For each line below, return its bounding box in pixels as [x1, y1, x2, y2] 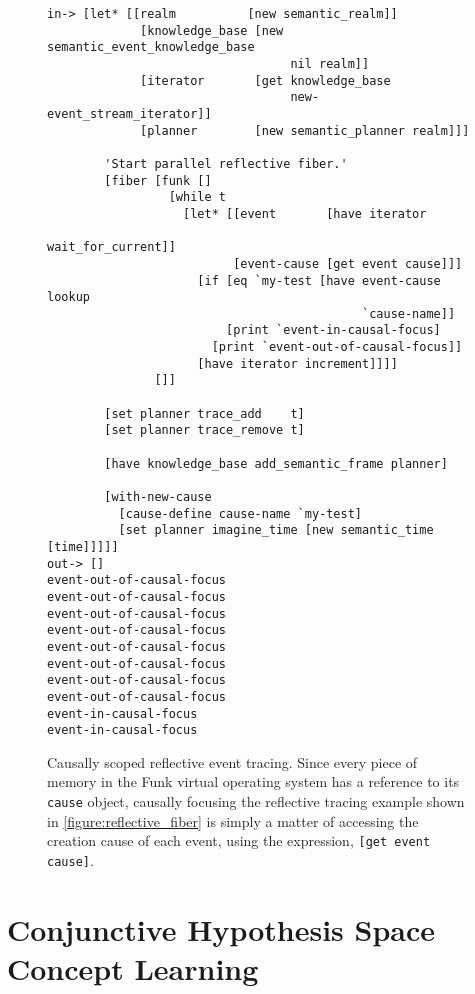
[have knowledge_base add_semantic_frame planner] [104, 456, 448, 471]
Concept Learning [7, 948, 259, 988]
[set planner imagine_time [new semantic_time [118, 523, 434, 538]
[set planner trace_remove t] [104, 423, 305, 438]
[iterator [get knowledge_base [140, 73, 391, 88]
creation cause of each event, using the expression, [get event [47, 830, 431, 851]
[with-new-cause [104, 490, 212, 505]
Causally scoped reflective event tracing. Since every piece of [47, 751, 418, 772]
